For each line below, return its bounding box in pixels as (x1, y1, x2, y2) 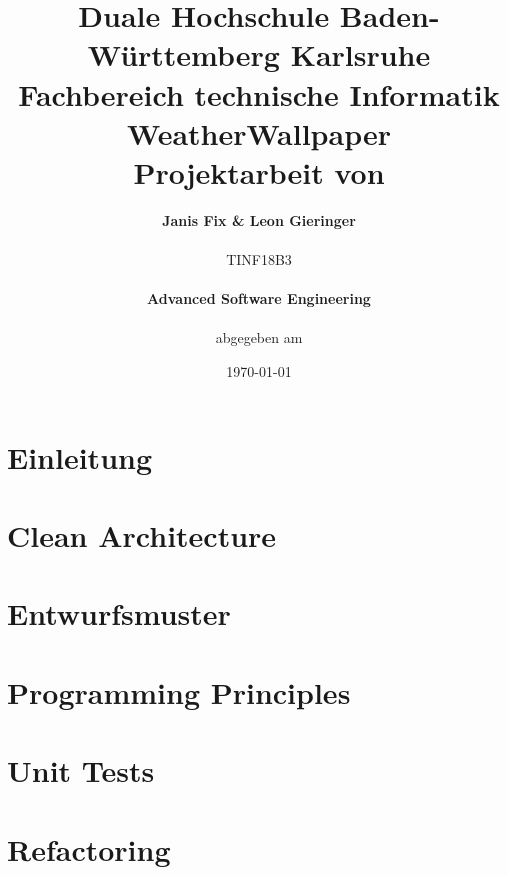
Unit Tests (7, 750, 155, 791)
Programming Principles (7, 671, 351, 712)
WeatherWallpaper (127, 112, 391, 153)
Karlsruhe (290, 34, 431, 75)
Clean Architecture (7, 515, 277, 555)
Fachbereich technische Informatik (18, 73, 500, 114)
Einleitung (7, 436, 153, 477)
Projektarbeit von (133, 151, 385, 192)
